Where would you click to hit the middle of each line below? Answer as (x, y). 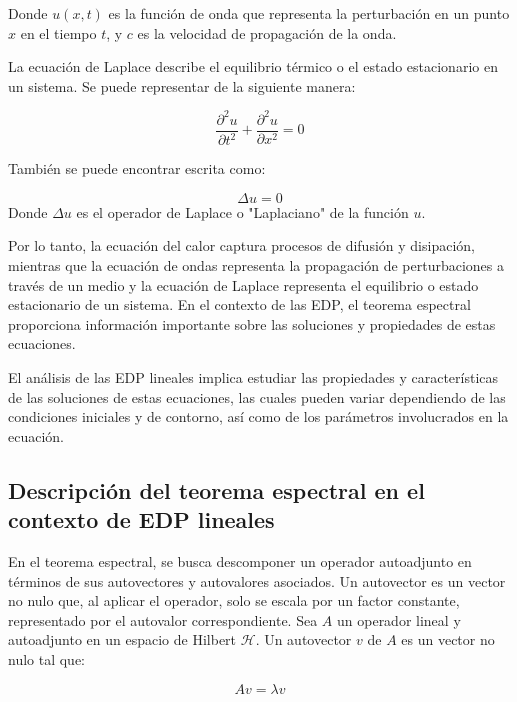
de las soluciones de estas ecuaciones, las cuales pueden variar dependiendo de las (257, 396)
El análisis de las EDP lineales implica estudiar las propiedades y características (253, 377)
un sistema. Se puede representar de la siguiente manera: (182, 85)
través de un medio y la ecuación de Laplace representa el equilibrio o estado (243, 284)
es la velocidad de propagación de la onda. (267, 32)
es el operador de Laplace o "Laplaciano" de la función (242, 211)
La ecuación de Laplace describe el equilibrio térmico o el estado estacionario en (253, 66)
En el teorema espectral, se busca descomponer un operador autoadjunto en (240, 561)
